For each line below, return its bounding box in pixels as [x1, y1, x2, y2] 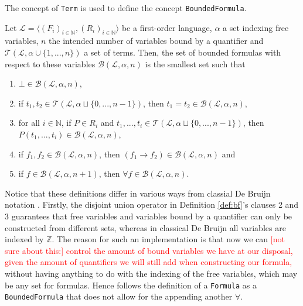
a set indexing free [223, 21, 289, 33]
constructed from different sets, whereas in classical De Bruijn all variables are [5, 221, 286, 233]
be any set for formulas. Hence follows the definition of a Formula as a [5, 279, 257, 291]
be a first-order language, [121, 21, 212, 33]
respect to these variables [5, 57, 96, 70]
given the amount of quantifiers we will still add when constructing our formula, [5, 256, 292, 268]
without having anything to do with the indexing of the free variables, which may [5, 267, 298, 279]
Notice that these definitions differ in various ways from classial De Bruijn [5, 187, 271, 199]
